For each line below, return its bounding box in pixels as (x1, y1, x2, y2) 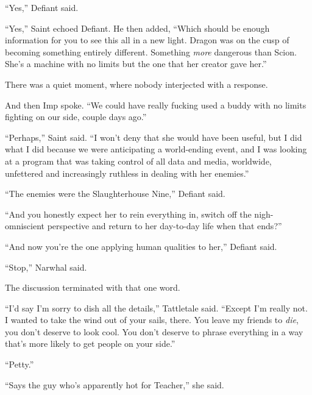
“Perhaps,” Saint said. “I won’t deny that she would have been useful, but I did (5, 130, 302, 143)
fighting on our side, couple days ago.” (5, 110, 147, 123)
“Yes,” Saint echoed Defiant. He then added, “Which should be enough (5, 21, 270, 34)
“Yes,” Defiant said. (5, 1, 79, 13)
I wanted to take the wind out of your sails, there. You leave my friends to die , (5, 313, 299, 326)
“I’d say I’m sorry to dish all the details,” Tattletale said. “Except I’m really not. (5, 301, 308, 314)
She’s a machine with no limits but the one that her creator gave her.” (5, 57, 267, 70)
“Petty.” (5, 358, 34, 371)
